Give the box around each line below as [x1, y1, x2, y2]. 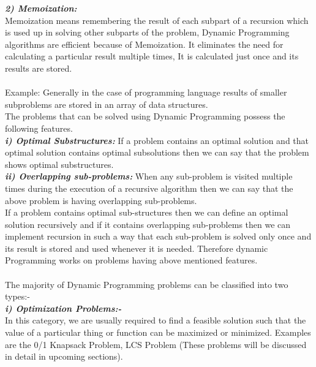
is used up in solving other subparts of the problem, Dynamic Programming [5, 26, 290, 39]
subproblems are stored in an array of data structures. [5, 97, 208, 110]
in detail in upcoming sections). [5, 350, 123, 363]
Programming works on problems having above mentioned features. [5, 254, 258, 267]
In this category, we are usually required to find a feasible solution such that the [5, 314, 306, 327]
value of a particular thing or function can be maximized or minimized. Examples [5, 326, 311, 339]
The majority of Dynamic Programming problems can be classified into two [5, 278, 288, 290]
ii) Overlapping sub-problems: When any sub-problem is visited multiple [5, 170, 293, 183]
